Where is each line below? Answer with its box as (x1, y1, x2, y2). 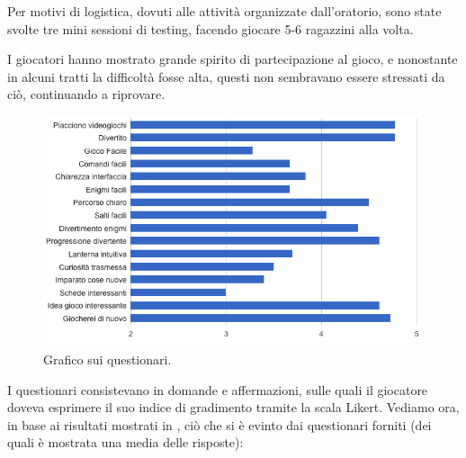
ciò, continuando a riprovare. (7, 85, 166, 103)
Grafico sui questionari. (43, 349, 172, 368)
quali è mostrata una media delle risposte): (7, 433, 244, 452)
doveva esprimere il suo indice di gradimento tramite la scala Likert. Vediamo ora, (7, 398, 460, 417)
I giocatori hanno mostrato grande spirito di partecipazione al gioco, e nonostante (7, 49, 458, 68)
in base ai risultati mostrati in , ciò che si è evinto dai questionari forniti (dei (7, 415, 432, 434)
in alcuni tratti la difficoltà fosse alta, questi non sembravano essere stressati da (7, 67, 445, 85)
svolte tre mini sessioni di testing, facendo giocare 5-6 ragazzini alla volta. (7, 19, 414, 38)
